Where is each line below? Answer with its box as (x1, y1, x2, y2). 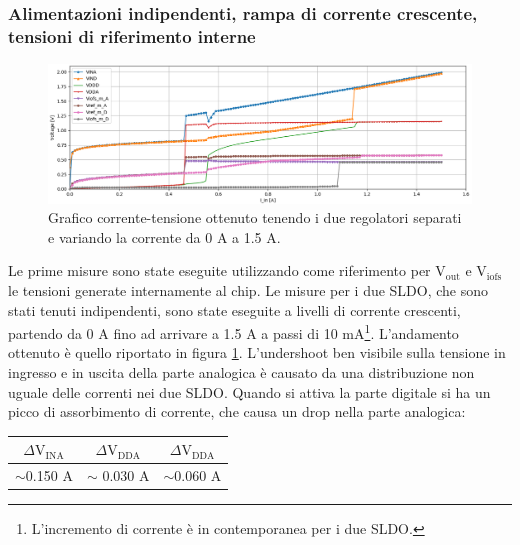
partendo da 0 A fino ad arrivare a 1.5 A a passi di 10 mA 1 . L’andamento (8, 320, 459, 343)
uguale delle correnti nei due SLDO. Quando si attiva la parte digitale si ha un (8, 381, 491, 402)
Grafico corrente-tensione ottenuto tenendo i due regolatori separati (48, 207, 462, 228)
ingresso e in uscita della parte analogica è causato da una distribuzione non (8, 362, 475, 383)
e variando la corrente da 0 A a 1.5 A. (48, 226, 281, 247)
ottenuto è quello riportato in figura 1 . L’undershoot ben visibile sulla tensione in (8, 342, 506, 363)
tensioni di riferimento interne (8, 23, 256, 48)
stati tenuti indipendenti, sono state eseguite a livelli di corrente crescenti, (8, 299, 461, 320)
